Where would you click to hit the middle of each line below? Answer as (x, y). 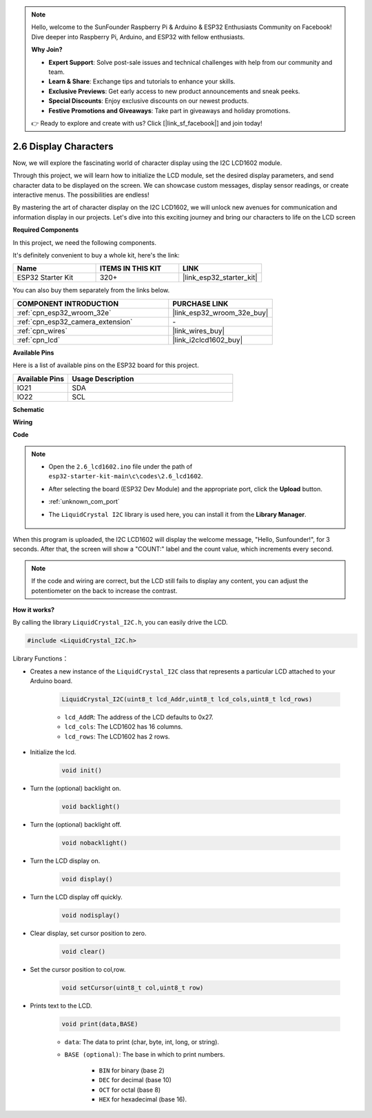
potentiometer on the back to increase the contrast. (104, 591)
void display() (87, 879)
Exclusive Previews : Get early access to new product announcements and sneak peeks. (174, 91)
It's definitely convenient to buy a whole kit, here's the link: (96, 255)
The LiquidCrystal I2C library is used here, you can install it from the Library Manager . (177, 514)
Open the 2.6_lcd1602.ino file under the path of (121, 467)
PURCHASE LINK (200, 304)
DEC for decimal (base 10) (135, 1080)
